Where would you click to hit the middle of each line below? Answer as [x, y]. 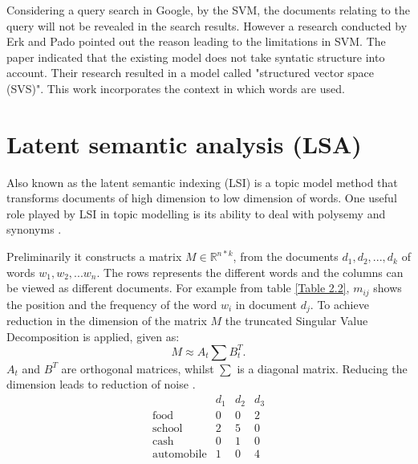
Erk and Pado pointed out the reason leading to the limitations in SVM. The [196, 41]
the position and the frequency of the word [112, 304]
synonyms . [34, 229]
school [167, 428]
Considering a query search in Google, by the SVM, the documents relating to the [208, 10]
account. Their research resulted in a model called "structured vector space [191, 73]
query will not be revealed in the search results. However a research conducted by [207, 25]
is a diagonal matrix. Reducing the [322, 368]
